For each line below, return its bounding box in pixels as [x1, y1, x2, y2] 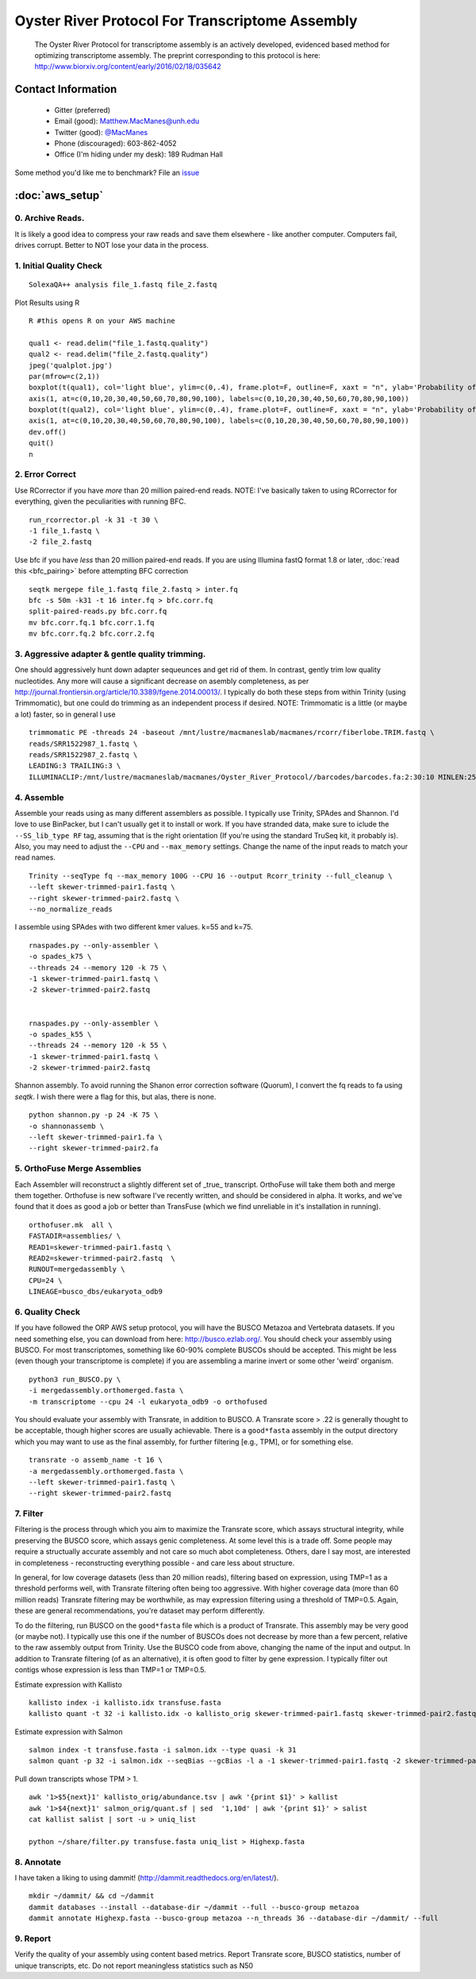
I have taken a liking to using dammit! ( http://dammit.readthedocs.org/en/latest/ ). [14, 1873, 279, 1882]
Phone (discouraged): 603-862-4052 [54, 138, 178, 148]
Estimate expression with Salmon [14, 1726, 123, 1736]
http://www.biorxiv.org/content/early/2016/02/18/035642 [34, 62, 221, 72]
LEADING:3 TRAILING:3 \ [29, 761, 121, 771]
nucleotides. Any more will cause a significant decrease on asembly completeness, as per [14, 676, 309, 686]
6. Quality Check [14, 1306, 81, 1317]
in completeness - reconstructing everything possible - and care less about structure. [14, 1558, 295, 1567]
